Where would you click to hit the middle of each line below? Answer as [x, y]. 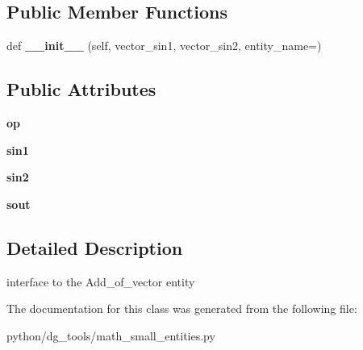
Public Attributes [81, 89]
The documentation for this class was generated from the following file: [182, 308]
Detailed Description [95, 247]
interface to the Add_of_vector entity [101, 281]
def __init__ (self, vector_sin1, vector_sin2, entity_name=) [164, 46]
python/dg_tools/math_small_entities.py [111, 335]
